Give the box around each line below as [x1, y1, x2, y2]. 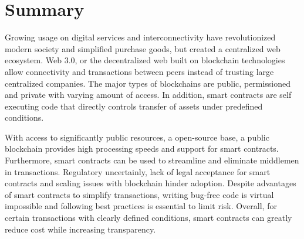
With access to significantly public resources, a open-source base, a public [5, 131, 269, 143]
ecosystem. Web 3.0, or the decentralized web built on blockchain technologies [5, 54, 285, 66]
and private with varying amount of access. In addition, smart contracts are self [5, 88, 292, 101]
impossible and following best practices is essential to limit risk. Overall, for [5, 200, 277, 212]
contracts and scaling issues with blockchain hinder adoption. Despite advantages [5, 177, 296, 189]
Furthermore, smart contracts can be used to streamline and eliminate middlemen [5, 154, 299, 166]
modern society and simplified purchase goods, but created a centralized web [5, 42, 281, 54]
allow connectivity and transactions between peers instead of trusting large [5, 65, 274, 77]
